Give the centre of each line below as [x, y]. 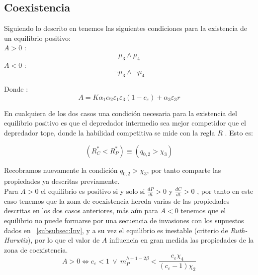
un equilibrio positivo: [37, 38]
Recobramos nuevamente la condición [61, 170]
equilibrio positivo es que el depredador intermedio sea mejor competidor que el [125, 123]
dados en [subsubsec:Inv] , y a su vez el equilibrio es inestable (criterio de [116, 230]
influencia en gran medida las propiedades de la [181, 240]
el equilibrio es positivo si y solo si [93, 191]
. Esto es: [239, 132]
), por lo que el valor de [64, 240]
